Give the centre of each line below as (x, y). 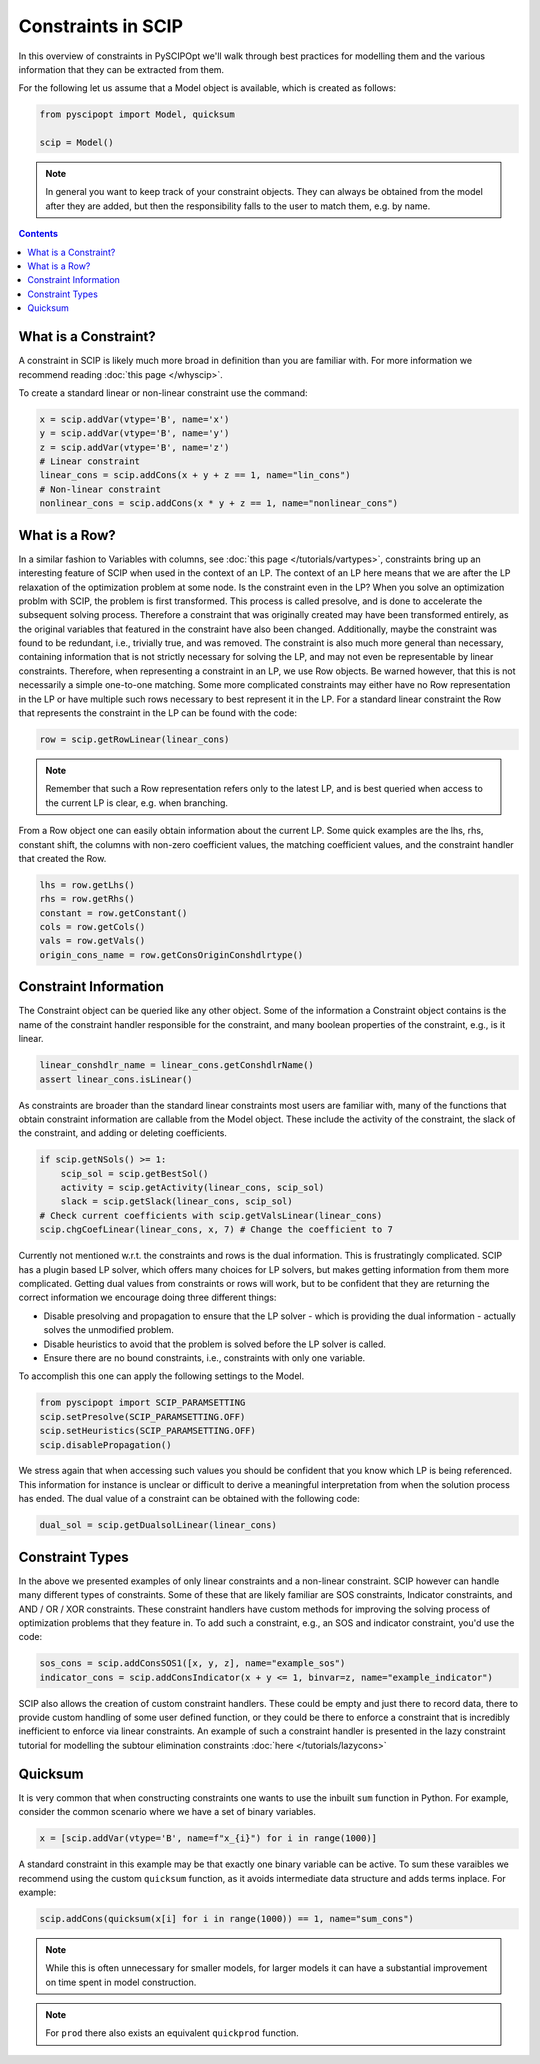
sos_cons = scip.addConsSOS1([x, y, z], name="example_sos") (192, 1663)
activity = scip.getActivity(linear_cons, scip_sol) (192, 1188)
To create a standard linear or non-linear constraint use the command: (163, 392)
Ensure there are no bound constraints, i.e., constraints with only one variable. (204, 1357)
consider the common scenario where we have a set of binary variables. (167, 1812)
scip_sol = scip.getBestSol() (134, 1173)
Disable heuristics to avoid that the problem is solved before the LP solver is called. (215, 1344)
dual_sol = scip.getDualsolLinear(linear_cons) (158, 1525)
